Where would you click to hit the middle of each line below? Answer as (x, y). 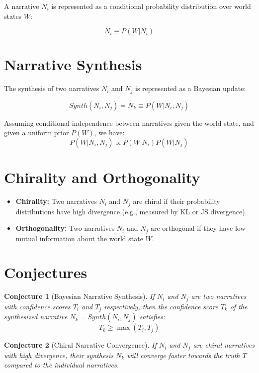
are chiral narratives (224, 345)
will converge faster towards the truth (183, 355)
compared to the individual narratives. (61, 365)
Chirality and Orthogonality (102, 177)
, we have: (109, 133)
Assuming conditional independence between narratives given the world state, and (129, 123)
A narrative (22, 6)
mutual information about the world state (79, 238)
